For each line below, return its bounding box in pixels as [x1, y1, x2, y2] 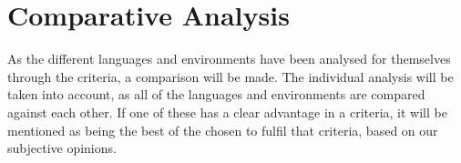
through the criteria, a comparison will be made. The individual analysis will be [7, 66, 454, 86]
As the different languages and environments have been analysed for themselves [7, 49, 451, 68]
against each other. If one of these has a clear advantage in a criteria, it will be [7, 102, 447, 121]
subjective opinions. [7, 138, 117, 158]
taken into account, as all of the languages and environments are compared [7, 85, 425, 104]
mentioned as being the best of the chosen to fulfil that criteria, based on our [7, 120, 438, 139]
